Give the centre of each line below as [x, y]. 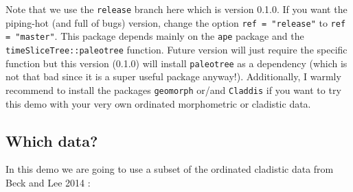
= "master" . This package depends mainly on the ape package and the [155, 36]
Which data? [52, 140]
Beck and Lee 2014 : [48, 182]
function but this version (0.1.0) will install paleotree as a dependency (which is [176, 63]
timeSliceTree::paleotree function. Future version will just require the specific [176, 49]
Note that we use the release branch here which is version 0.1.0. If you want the [176, 9]
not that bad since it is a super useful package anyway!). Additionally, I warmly [173, 76]
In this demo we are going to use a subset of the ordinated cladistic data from [170, 169]
